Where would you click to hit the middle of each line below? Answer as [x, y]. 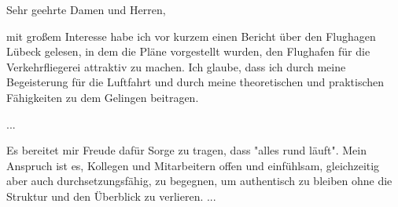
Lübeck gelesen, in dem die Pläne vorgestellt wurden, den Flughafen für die [188, 51]
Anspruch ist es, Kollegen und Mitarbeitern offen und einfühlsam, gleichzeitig [193, 165]
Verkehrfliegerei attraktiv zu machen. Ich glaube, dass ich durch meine [176, 66]
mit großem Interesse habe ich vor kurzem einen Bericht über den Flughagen [191, 36]
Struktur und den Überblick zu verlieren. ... [111, 196]
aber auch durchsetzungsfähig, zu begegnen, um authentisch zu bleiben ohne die [199, 181]
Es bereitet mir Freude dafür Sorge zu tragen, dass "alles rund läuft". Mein [186, 150]
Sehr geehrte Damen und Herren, [86, 9]
